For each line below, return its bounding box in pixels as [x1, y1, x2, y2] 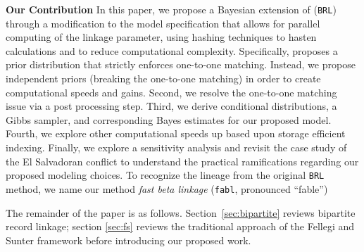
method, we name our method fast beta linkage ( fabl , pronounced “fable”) [6, 181, 328, 196]
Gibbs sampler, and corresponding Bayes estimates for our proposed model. [6, 112, 332, 127]
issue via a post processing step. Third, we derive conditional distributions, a [6, 99, 337, 113]
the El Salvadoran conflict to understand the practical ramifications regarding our [6, 153, 359, 168]
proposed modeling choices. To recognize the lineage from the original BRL [6, 168, 325, 182]
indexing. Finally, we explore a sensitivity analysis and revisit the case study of [6, 140, 347, 154]
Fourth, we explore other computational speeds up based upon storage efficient [6, 126, 346, 141]
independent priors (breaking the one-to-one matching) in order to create [6, 71, 321, 86]
